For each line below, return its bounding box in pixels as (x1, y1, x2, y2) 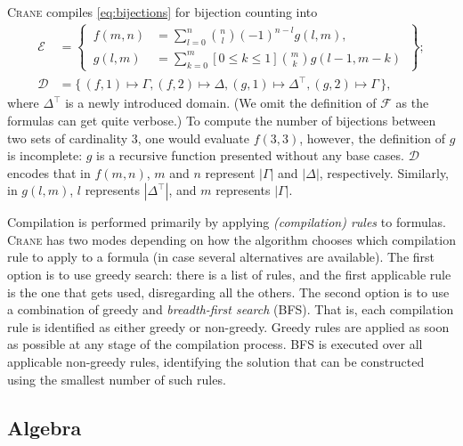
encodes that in (7, 163, 91, 182)
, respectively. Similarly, (319, 163, 450, 182)
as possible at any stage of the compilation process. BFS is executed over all (7, 335, 423, 353)
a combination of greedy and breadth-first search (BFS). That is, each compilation (7, 300, 454, 319)
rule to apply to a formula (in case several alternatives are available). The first (7, 247, 435, 266)
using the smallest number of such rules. (7, 369, 226, 388)
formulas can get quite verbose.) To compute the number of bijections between (7, 110, 436, 129)
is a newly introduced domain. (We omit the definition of (65, 93, 377, 112)
